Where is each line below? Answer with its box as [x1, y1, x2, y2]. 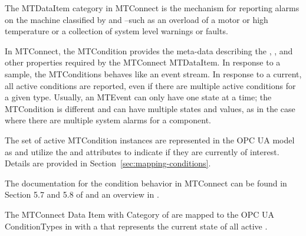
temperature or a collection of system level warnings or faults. [5, 25, 228, 37]
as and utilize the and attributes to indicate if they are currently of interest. [5, 145, 279, 158]
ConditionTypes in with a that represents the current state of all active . [5, 219, 268, 232]
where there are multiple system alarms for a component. [5, 114, 211, 126]
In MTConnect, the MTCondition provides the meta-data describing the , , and [5, 44, 293, 57]
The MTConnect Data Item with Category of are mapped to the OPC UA [5, 208, 274, 220]
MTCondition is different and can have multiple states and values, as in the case [5, 102, 295, 114]
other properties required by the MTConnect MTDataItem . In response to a [5, 56, 281, 68]
